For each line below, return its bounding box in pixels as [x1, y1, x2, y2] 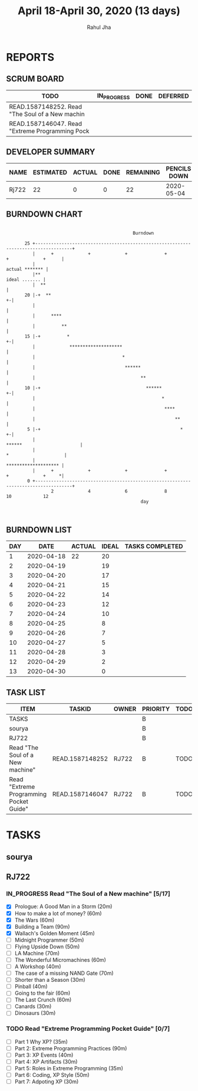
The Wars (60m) [14, 916, 55, 923]
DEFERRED [158, 92, 189, 100]
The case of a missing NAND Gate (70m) [14, 969, 114, 977]
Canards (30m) [14, 1003, 52, 1010]
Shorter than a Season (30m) [14, 977, 85, 984]
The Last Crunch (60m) [14, 996, 72, 1004]
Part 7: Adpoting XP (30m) [14, 1078, 79, 1085]
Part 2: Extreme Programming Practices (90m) [14, 1044, 127, 1051]
